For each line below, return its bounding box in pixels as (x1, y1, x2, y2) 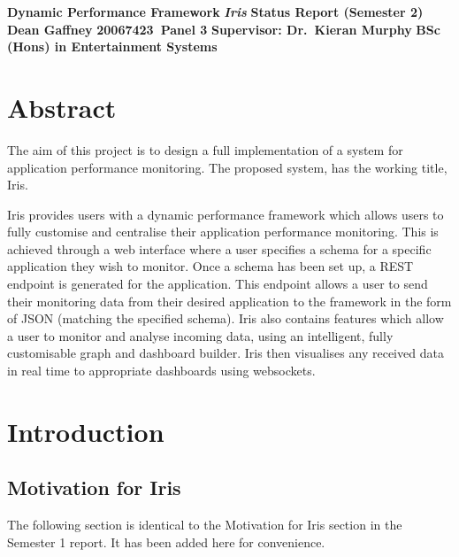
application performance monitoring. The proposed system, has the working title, (7, 158, 448, 176)
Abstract (7, 89, 117, 125)
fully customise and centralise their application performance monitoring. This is (7, 222, 439, 241)
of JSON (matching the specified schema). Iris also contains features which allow (7, 309, 444, 328)
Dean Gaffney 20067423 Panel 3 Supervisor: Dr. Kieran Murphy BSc (7, 19, 440, 38)
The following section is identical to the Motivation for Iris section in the (7, 515, 402, 534)
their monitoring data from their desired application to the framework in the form (7, 291, 452, 310)
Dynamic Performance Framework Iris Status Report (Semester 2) (7, 3, 424, 20)
